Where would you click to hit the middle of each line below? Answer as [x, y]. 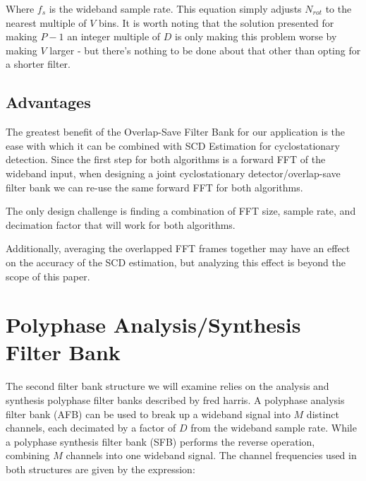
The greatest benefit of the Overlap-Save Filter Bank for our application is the [176, 132]
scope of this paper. [48, 276]
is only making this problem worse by [256, 36]
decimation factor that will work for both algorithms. [121, 224]
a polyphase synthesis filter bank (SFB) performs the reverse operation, [160, 441]
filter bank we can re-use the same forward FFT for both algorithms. [154, 187]
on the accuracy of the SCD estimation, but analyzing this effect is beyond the [176, 262]
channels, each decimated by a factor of [91, 428]
